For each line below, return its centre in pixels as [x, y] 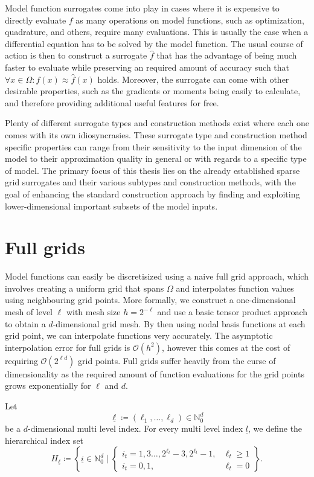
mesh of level [29, 312]
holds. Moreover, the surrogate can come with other [193, 79]
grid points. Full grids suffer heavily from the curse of [177, 360]
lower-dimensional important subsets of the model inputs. [111, 206]
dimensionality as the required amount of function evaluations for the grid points [155, 373]
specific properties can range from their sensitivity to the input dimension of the [153, 146]
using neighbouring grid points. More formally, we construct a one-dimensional [150, 300]
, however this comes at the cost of [226, 347]
